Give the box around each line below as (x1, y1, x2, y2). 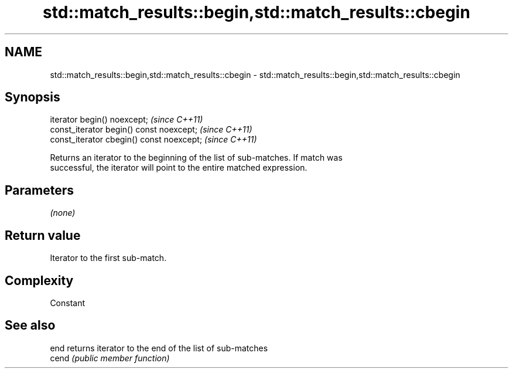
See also (5, 318, 56, 333)
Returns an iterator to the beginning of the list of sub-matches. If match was (50, 152, 343, 163)
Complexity (5, 273, 74, 288)
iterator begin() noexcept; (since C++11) (50, 114, 203, 125)
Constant (50, 297, 85, 308)
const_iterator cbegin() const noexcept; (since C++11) (50, 134, 257, 145)
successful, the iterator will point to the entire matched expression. (50, 162, 307, 173)
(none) (50, 208, 76, 218)
